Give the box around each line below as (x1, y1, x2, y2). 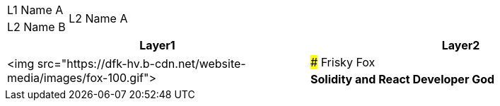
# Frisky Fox (310, 55, 376, 69)
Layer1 (139, 38, 175, 52)
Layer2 (441, 38, 480, 52)
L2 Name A (69, 11, 128, 25)
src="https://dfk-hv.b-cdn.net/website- (37, 57, 246, 71)
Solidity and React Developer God (310, 72, 495, 86)
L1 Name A (7, 3, 64, 17)
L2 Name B (7, 20, 66, 34)
